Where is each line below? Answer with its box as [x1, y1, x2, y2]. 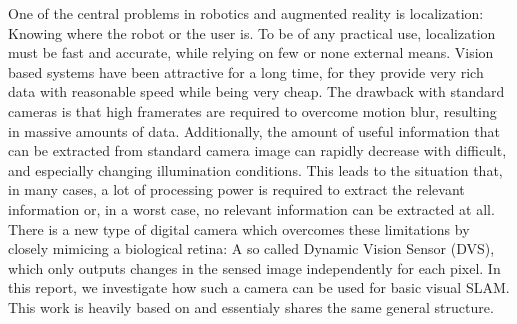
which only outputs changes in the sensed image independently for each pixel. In [8, 257, 501, 278]
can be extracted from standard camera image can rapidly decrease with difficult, [8, 140, 507, 161]
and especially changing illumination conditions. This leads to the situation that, [8, 159, 503, 180]
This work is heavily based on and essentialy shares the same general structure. [8, 296, 494, 317]
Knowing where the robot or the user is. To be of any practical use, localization [8, 22, 496, 43]
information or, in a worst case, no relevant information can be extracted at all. [8, 198, 495, 219]
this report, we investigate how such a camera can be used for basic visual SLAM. [8, 277, 510, 298]
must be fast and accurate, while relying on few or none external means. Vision [8, 42, 494, 63]
